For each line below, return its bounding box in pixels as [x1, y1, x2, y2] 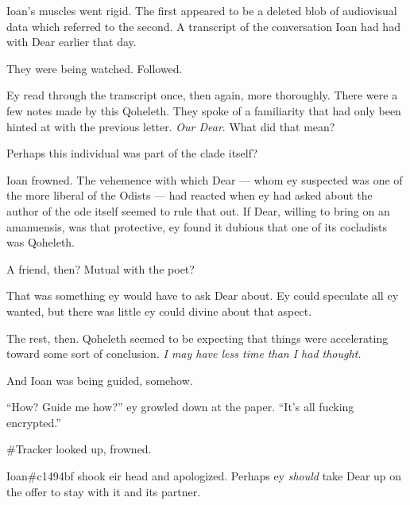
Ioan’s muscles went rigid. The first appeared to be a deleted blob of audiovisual [6, 2, 397, 18]
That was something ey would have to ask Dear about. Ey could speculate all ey [6, 287, 399, 304]
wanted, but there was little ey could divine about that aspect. [6, 302, 312, 319]
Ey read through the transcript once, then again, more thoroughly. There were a [6, 87, 398, 103]
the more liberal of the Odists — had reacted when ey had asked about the [6, 187, 373, 204]
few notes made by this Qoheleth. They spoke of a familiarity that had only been [6, 102, 401, 118]
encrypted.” [6, 414, 61, 430]
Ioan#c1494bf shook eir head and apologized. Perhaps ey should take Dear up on [6, 468, 402, 484]
